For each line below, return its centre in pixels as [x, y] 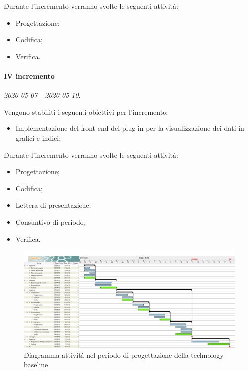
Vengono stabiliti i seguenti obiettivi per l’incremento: [86, 111]
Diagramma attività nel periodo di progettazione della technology [124, 354]
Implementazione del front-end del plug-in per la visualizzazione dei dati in [130, 128]
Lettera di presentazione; [53, 205]
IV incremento [29, 75]
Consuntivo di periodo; [50, 221]
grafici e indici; [38, 138]
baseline [36, 364]
